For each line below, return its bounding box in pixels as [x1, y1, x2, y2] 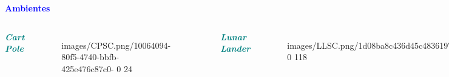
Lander [220, 42, 251, 55]
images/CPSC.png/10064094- [61, 38, 171, 51]
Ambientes [5, 2, 50, 14]
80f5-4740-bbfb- [61, 51, 120, 63]
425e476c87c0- [61, 62, 114, 75]
